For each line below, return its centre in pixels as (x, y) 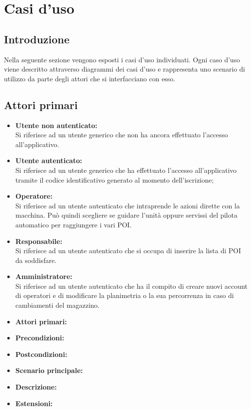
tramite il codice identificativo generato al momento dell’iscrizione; (115, 179)
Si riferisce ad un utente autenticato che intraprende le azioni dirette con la (127, 205)
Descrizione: (36, 387)
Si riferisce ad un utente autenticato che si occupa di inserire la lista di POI (128, 251)
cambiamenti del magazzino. (57, 305)
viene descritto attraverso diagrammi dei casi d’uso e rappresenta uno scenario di (125, 69)
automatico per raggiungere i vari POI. (73, 224)
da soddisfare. (36, 260)
